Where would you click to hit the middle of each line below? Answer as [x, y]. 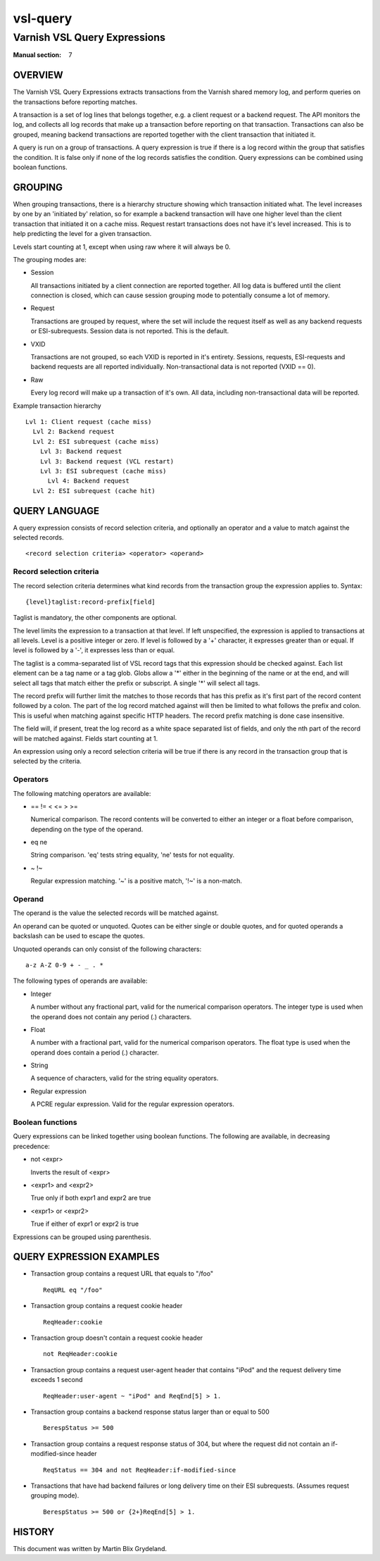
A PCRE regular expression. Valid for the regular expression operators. [133, 1104]
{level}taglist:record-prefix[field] [91, 602]
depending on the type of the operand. [87, 829]
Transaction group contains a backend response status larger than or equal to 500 [150, 1412]
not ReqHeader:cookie [80, 1354]
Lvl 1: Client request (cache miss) [89, 422]
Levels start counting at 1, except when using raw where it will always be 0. [122, 247]
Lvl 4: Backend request [89, 481]
